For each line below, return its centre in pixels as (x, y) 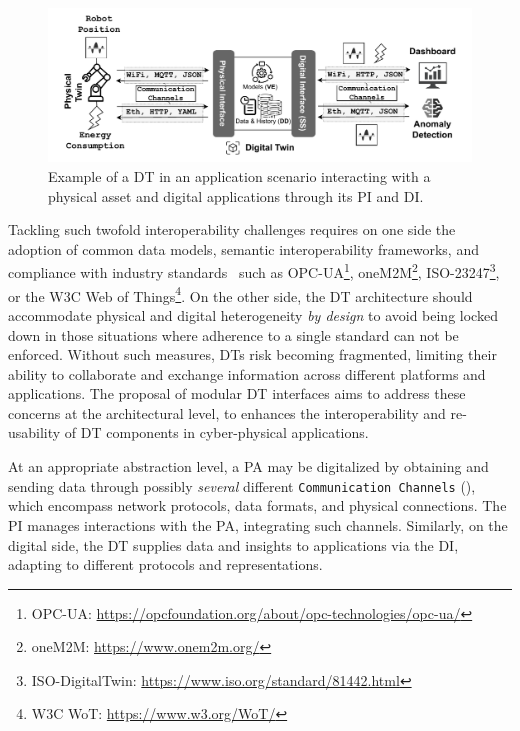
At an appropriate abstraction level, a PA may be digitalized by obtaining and (248, 466)
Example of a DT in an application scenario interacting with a (239, 176)
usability (34, 432)
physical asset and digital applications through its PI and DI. (236, 195)
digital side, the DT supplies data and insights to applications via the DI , (233, 544)
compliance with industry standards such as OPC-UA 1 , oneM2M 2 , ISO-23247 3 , (254, 271)
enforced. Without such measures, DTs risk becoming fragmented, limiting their (252, 354)
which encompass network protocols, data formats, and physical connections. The (257, 505)
